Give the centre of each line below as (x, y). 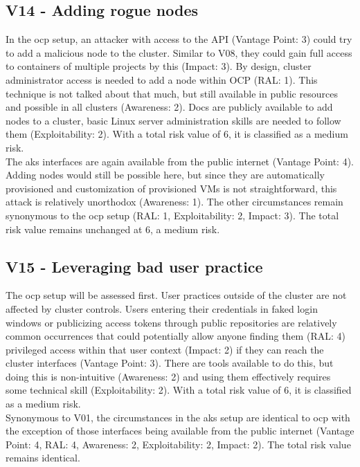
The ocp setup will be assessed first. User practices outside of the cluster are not (176, 295)
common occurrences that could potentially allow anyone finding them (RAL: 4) (175, 336)
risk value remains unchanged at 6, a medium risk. (113, 229)
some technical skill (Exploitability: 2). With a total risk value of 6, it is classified (179, 390)
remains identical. (43, 458)
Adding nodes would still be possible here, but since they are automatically (165, 175)
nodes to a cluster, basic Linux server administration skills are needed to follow (173, 120)
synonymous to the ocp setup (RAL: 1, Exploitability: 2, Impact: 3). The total (172, 215)
